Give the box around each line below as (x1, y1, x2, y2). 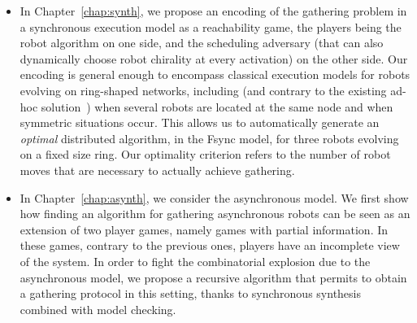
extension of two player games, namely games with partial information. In (20, 220, 389, 238)
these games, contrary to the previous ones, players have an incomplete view (20, 237, 400, 254)
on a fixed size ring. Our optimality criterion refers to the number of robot (20, 146, 391, 163)
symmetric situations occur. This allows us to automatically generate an (20, 114, 380, 131)
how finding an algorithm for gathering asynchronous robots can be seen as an (20, 205, 410, 222)
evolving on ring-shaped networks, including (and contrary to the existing (20, 81, 387, 98)
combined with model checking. (20, 300, 176, 317)
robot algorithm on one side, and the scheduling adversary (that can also (20, 34, 384, 51)
